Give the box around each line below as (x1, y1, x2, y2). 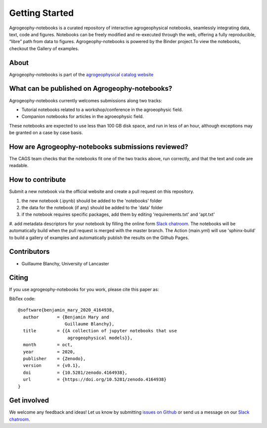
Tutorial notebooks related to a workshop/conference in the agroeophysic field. (21, 107, 183, 113)
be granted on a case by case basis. (9, 129, 84, 136)
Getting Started (9, 7, 74, 18)
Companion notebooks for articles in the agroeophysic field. (21, 114, 144, 120)
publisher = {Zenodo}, (23, 356, 86, 362)
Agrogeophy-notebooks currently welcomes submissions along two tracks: (9, 97, 163, 104)
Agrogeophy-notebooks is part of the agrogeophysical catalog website (9, 71, 154, 77)
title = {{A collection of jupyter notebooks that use (23, 328, 178, 334)
